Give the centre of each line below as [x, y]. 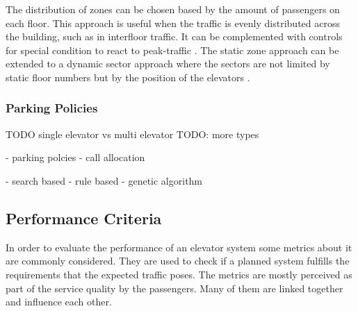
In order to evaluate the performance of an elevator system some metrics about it [179, 247]
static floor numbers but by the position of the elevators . [128, 77]
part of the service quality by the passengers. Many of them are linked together [174, 288]
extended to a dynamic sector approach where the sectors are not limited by [168, 64]
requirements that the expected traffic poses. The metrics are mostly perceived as [179, 274]
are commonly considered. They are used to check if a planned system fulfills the [178, 261]
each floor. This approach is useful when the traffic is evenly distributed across [173, 23]
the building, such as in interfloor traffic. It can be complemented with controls [174, 36]
